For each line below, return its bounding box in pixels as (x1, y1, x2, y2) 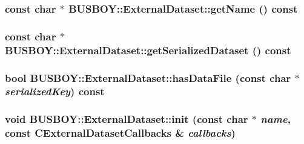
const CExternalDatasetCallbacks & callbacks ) (5, 125, 236, 140)
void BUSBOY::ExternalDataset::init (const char (5, 111, 248, 127)
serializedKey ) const (5, 84, 105, 99)
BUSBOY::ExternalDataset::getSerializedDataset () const (5, 42, 291, 57)
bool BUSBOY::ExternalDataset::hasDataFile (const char (5, 70, 291, 85)
